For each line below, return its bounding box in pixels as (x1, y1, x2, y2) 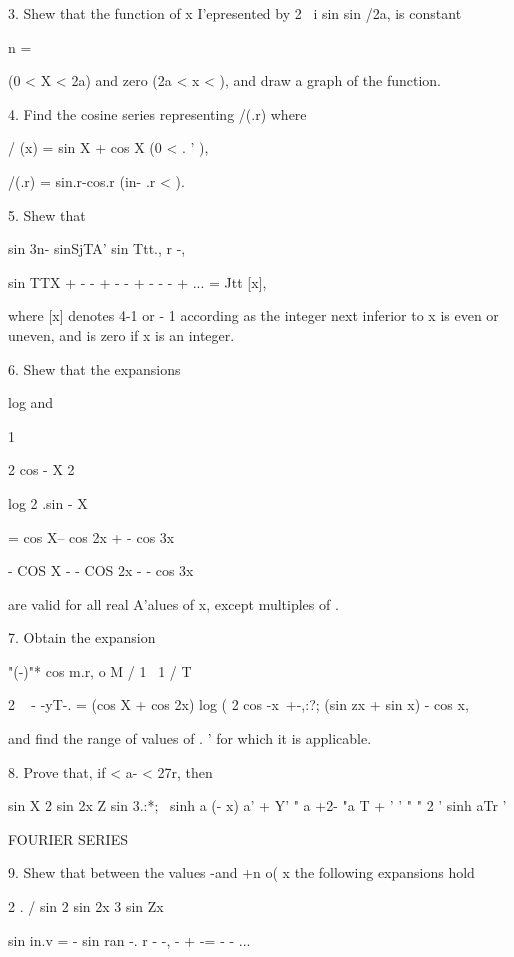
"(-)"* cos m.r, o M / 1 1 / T (8, 660, 192, 681)
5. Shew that (8, 204, 86, 225)
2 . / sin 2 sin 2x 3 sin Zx (8, 896, 164, 917)
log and (8, 392, 54, 413)
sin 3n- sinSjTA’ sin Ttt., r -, (8, 238, 186, 259)
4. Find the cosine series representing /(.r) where (8, 103, 307, 124)
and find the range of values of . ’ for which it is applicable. (8, 728, 372, 749)
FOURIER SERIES (8, 828, 128, 849)
